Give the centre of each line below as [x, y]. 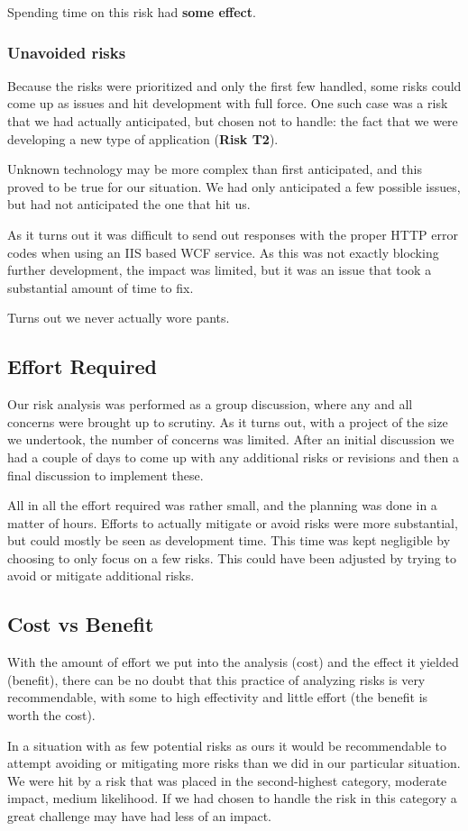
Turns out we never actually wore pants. [119, 318]
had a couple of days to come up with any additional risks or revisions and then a [234, 457]
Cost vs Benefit [81, 624]
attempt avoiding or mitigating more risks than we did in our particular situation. [234, 763]
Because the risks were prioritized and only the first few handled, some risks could [234, 85]
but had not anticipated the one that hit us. [129, 204]
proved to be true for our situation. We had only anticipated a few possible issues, [234, 186]
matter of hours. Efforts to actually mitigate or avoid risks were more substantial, [233, 522]
